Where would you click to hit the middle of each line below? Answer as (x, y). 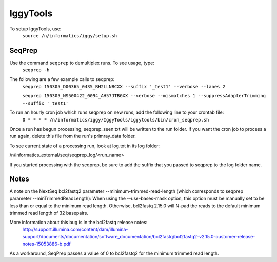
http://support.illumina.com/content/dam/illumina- (75, 229)
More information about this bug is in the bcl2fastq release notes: (78, 222)
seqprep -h (36, 70)
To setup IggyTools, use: (35, 29)
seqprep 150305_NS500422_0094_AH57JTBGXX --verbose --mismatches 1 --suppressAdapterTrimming (144, 96)
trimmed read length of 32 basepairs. (49, 213)
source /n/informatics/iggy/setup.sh (70, 36)
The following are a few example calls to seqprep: (62, 79)
